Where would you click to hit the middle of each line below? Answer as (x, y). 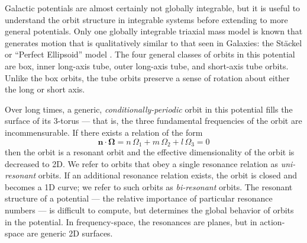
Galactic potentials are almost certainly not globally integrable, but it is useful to (153, 8)
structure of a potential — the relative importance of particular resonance (139, 198)
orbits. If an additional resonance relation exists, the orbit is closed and (168, 175)
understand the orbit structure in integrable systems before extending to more (146, 19)
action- (272, 221)
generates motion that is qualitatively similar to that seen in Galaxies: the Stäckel (153, 42)
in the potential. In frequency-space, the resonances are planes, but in (131, 221)
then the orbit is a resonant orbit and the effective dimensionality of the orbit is (150, 151)
